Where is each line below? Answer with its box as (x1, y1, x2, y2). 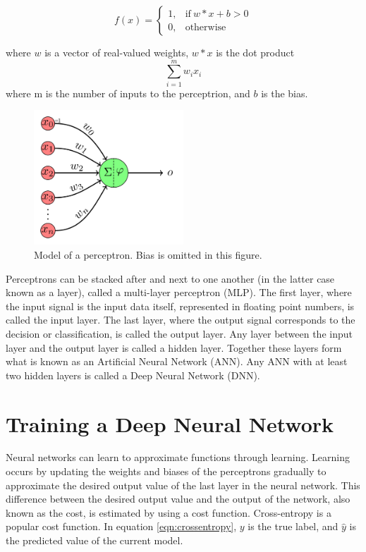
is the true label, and (248, 519, 338, 534)
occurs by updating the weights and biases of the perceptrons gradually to (6, 464, 327, 479)
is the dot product (216, 45, 295, 59)
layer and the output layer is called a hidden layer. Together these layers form (6, 340, 342, 355)
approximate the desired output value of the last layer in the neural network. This (6, 477, 360, 492)
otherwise (185, 23, 226, 33)
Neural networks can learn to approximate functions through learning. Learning (6, 450, 350, 465)
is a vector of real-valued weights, (44, 45, 189, 59)
